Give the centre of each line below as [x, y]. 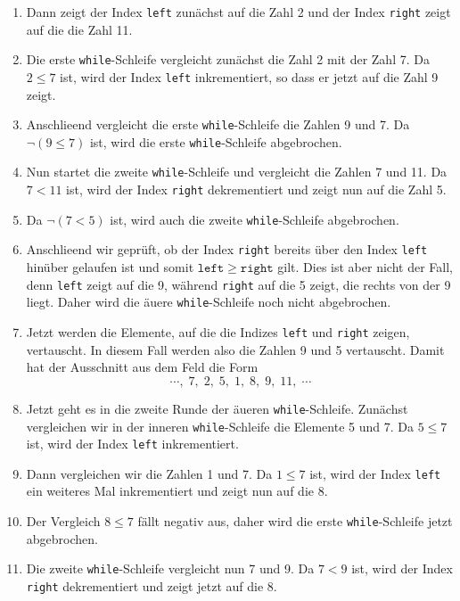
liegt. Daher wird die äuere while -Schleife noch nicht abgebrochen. [209, 302]
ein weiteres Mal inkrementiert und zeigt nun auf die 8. [177, 491]
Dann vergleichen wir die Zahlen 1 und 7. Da [149, 473]
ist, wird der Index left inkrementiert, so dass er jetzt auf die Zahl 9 [249, 76]
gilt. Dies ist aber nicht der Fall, [365, 267]
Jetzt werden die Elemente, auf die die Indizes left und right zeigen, [218, 332]
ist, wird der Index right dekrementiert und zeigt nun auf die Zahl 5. [256, 189]
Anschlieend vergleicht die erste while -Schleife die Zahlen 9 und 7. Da [218, 124]
